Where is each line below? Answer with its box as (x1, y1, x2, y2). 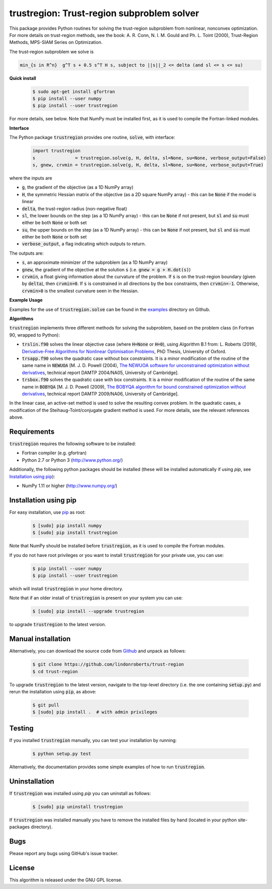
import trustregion (32, 148, 81, 154)
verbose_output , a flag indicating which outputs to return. (22, 241, 146, 247)
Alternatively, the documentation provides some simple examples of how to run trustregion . (9, 764, 206, 770)
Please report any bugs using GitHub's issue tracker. (9, 850, 118, 856)
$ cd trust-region (32, 669, 78, 674)
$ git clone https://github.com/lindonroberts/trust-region (32, 662, 184, 667)
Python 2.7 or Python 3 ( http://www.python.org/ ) (22, 457, 123, 463)
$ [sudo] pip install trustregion (32, 530, 118, 536)
